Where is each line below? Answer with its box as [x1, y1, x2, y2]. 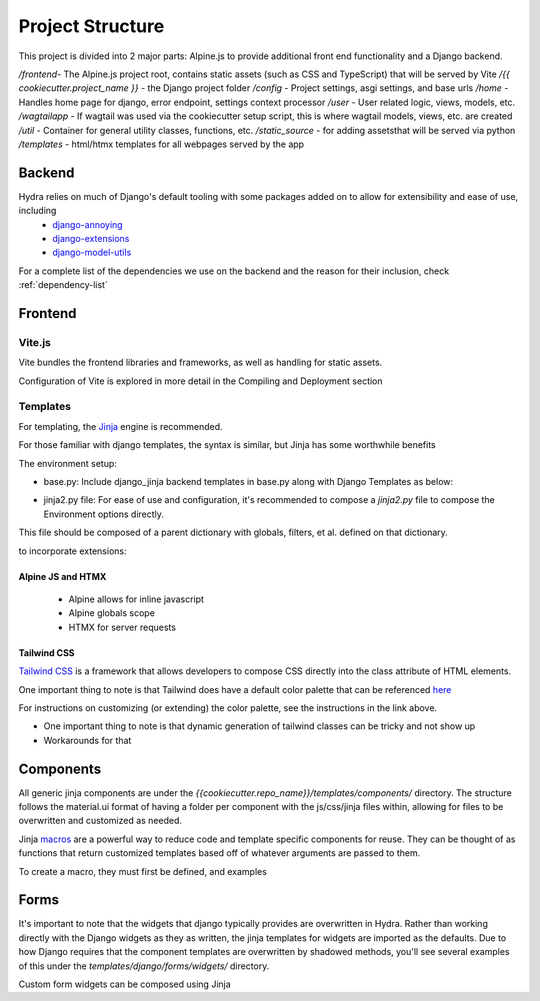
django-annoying [52, 218, 124, 230]
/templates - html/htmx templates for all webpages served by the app [18, 138, 305, 150]
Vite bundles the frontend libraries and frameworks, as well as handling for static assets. [18, 356, 383, 369]
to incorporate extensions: [18, 545, 127, 557]
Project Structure [18, 15, 165, 37]
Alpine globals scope [68, 607, 155, 619]
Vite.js [18, 335, 52, 349]
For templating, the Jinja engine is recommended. [18, 420, 224, 432]
